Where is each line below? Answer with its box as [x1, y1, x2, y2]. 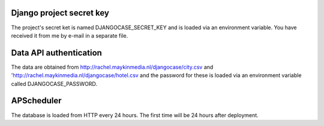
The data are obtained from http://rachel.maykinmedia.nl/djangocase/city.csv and [11, 63, 214, 70]
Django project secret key [11, 8, 109, 18]
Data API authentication [11, 48, 102, 58]
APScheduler [11, 96, 62, 106]
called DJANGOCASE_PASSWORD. [11, 80, 98, 87]
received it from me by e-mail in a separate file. [11, 32, 128, 39]
